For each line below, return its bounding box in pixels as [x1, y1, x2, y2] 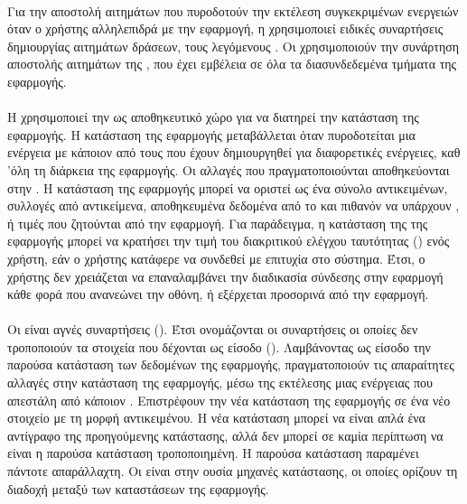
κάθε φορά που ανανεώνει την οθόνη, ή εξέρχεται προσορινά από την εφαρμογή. [7, 285, 429, 303]
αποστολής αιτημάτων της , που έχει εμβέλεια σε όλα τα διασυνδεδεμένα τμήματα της [7, 54, 457, 73]
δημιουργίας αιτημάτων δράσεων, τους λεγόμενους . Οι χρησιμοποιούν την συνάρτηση [7, 36, 460, 55]
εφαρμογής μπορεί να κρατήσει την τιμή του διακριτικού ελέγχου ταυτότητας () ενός [7, 231, 450, 250]
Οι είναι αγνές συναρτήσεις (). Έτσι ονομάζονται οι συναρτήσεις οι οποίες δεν [7, 320, 418, 339]
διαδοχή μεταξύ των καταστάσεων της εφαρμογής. [7, 479, 269, 498]
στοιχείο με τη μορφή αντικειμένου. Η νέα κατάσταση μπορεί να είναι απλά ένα [7, 408, 425, 427]
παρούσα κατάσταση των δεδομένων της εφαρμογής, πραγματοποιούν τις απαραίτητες [7, 355, 454, 374]
